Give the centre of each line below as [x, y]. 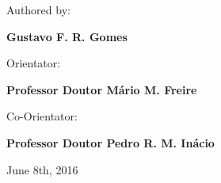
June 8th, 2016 [42, 169]
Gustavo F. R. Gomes [67, 36]
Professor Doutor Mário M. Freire [102, 89]
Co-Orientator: [42, 116]
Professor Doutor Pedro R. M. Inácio [110, 142]
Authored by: [38, 10]
